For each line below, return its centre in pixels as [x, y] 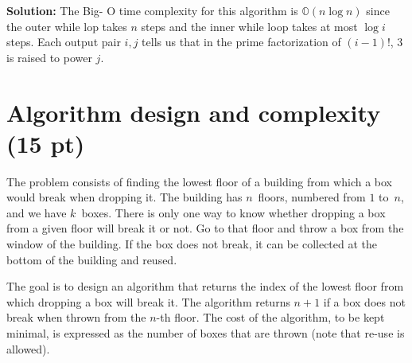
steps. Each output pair [64, 42]
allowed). [28, 348]
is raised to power [49, 57]
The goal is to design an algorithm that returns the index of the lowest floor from [205, 286]
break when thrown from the [76, 317]
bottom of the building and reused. [92, 259]
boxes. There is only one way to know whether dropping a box [233, 212]
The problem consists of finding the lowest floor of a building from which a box [200, 181]
